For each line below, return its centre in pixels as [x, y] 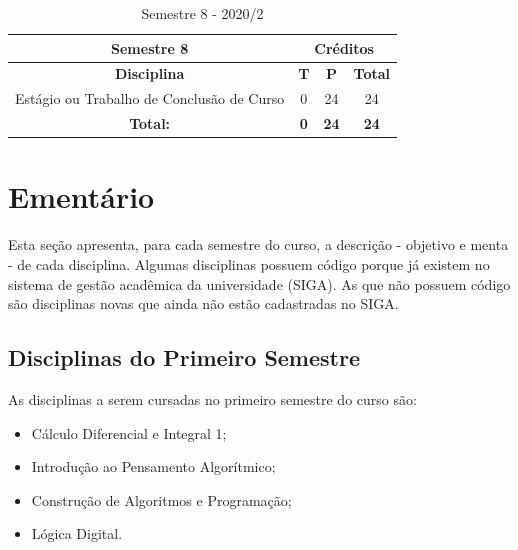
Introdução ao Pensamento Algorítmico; [153, 466]
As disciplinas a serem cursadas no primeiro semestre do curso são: [212, 398]
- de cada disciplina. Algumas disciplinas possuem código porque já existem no [249, 263]
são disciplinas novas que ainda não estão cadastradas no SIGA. [203, 303]
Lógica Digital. [77, 533]
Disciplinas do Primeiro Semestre [184, 357]
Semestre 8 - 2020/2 [202, 13]
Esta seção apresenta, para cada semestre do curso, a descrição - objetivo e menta [258, 244]
